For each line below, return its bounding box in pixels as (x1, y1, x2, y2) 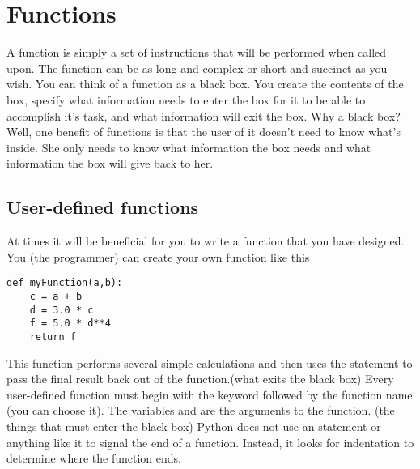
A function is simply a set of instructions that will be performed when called (6, 44, 387, 61)
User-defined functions (6, 194, 199, 220)
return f (29, 330, 76, 343)
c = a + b (29, 290, 83, 302)
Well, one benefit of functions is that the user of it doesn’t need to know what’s (6, 123, 401, 140)
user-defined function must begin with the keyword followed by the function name (6, 386, 413, 403)
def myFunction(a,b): (6, 277, 123, 289)
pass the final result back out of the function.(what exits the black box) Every (6, 370, 394, 387)
